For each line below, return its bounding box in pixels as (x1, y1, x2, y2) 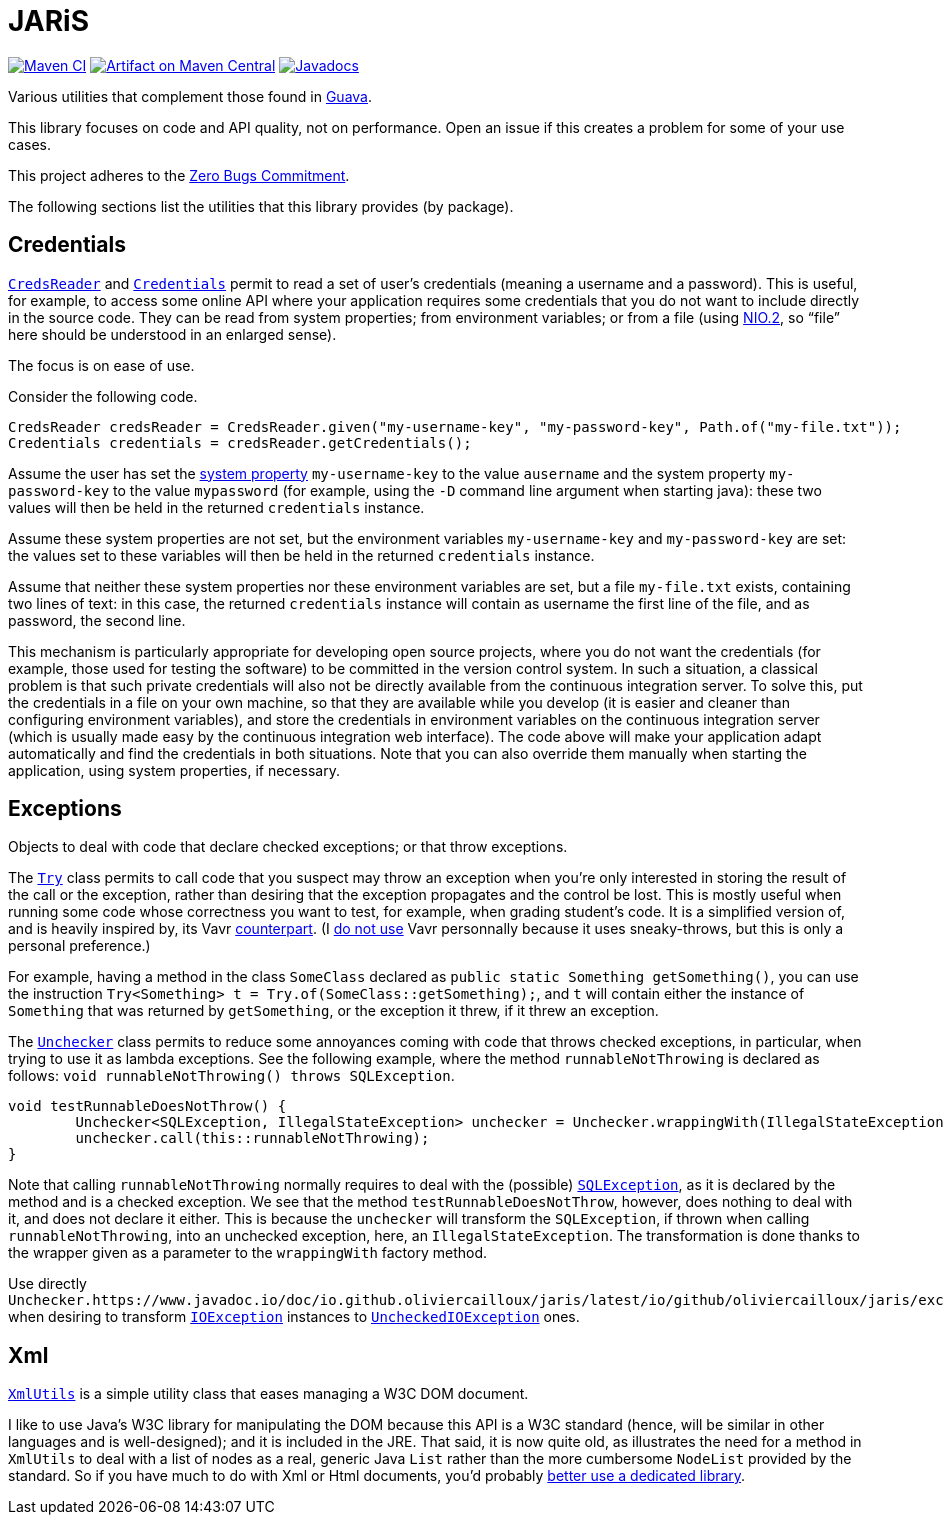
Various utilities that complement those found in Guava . (8, 87, 372, 105)
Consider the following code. (8, 387, 198, 405)
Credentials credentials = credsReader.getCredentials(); (8, 434, 472, 451)
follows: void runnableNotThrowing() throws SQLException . (8, 1067, 455, 1085)
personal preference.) (8, 937, 151, 955)
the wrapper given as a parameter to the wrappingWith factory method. (8, 1244, 488, 1262)
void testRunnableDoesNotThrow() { (8, 1098, 287, 1115)
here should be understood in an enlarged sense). (8, 325, 337, 343)
